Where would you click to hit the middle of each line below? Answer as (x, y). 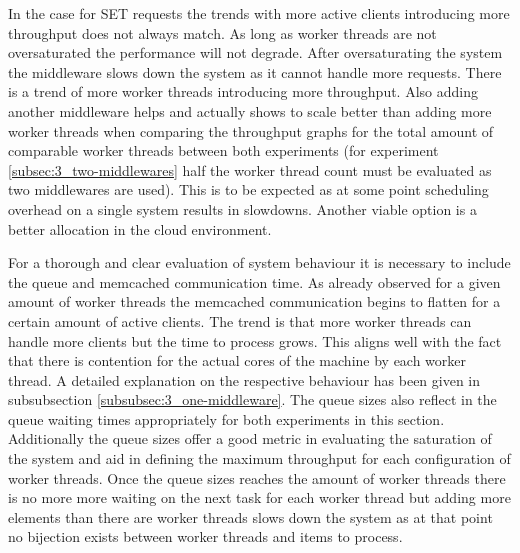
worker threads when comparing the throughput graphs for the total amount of (251, 130)
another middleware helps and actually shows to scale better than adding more (250, 110)
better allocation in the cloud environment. (140, 228)
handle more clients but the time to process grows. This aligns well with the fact (255, 340)
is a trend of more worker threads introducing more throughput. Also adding (243, 91)
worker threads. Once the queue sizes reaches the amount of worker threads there (257, 477)
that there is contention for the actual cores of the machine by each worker (237, 360)
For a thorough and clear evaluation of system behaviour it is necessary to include (259, 262)
